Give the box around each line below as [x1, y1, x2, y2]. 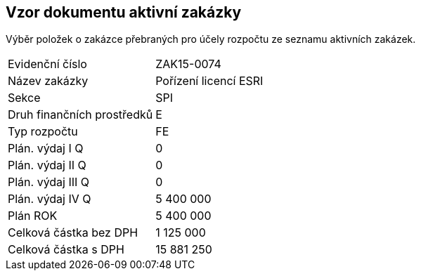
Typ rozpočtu [8, 124, 78, 139]
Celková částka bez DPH [8, 225, 138, 240]
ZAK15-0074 [155, 57, 221, 72]
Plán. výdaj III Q [8, 175, 90, 190]
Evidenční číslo [8, 57, 87, 72]
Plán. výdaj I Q [8, 141, 84, 156]
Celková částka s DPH [8, 242, 124, 257]
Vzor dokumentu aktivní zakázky [6, 4, 242, 21]
